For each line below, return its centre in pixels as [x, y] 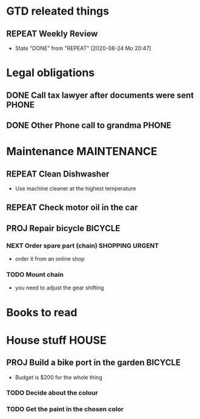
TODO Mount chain [35, 274]
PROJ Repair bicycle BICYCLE [63, 228]
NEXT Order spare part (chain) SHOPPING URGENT [83, 246]
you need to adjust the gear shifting [59, 288]
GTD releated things [58, 11]
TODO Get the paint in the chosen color [65, 409]
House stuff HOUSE [56, 340]
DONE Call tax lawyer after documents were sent [100, 95]
